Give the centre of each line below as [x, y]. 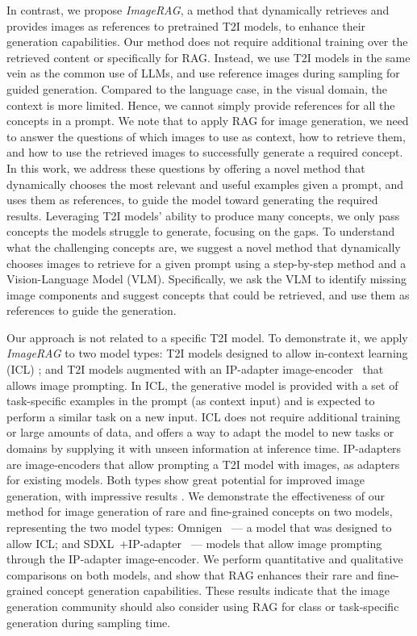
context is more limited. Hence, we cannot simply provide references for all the [201, 105]
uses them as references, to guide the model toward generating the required [192, 200]
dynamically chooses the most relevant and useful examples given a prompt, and [205, 184]
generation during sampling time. [89, 622]
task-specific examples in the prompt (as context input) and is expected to [191, 401]
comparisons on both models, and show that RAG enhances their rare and [190, 574]
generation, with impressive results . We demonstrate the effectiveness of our [196, 495]
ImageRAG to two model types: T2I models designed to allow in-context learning [207, 353]
